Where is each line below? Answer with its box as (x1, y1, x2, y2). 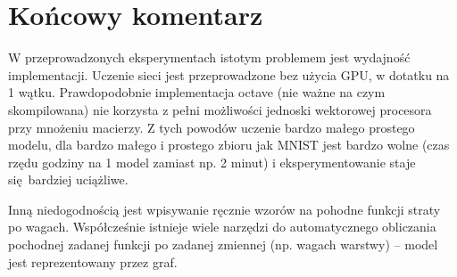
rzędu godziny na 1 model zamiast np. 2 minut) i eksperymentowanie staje (8, 152, 416, 171)
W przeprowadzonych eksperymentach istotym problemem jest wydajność (8, 48, 411, 67)
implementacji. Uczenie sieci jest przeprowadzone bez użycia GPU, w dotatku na (8, 65, 450, 84)
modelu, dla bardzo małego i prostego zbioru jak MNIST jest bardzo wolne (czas (8, 135, 450, 154)
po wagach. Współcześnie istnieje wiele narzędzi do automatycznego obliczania (8, 217, 436, 236)
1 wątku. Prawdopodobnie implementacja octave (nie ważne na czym (8, 83, 386, 102)
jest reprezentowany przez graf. (8, 252, 178, 271)
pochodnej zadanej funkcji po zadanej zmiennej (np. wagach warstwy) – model (8, 235, 438, 254)
